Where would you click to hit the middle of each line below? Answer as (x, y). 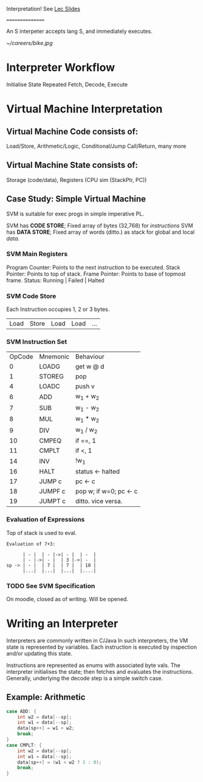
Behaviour (90, 357)
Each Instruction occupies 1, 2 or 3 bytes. (58, 309)
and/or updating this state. (40, 653)
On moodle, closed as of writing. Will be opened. (67, 599)
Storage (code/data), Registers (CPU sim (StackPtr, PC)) (77, 180)
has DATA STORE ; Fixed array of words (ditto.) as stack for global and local (101, 232)
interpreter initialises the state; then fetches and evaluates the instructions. (100, 671)
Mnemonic (54, 357)
